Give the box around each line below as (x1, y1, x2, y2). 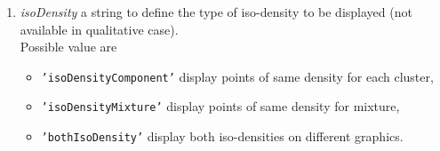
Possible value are (20, 37, 117, 56)
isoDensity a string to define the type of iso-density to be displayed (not (20, 3, 412, 20)
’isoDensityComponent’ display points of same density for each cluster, (41, 67, 434, 85)
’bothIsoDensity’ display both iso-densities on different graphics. (41, 127, 404, 146)
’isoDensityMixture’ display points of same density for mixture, (41, 97, 400, 115)
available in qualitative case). (20, 20, 179, 38)
